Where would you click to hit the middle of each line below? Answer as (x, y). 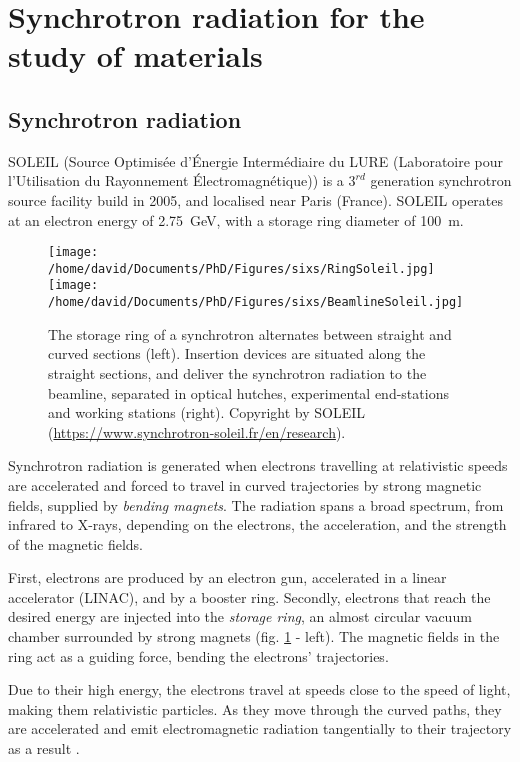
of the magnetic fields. (76, 543)
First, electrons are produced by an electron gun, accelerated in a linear (227, 577)
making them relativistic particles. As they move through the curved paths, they (255, 708)
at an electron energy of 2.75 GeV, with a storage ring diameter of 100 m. (236, 219)
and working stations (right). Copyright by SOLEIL (207, 412)
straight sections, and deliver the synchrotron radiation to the (237, 372)
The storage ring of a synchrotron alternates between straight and (250, 333)
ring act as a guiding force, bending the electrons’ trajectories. (198, 655)
